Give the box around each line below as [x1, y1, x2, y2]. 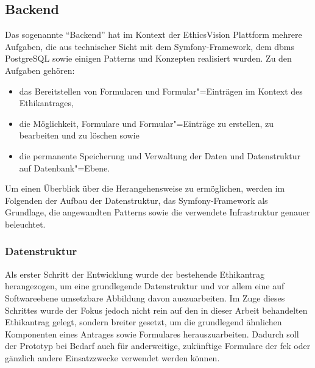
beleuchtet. [5, 217, 46, 230]
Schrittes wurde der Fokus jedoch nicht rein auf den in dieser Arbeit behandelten [5, 303, 308, 316]
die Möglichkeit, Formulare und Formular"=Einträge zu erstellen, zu [19, 117, 274, 129]
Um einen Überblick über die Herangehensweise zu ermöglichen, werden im [5, 182, 285, 195]
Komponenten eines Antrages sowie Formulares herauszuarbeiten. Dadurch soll [5, 327, 299, 340]
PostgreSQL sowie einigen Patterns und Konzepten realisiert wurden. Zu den [5, 52, 292, 65]
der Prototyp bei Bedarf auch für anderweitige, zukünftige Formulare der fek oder [5, 339, 311, 352]
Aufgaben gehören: [5, 63, 75, 76]
